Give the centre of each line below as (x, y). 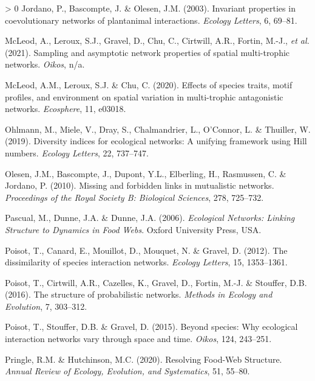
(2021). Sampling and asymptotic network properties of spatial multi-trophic (147, 52)
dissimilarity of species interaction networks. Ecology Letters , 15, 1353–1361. (146, 262)
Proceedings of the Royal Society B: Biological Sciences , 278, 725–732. (134, 197)
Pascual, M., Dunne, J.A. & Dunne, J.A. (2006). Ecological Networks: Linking (150, 218)
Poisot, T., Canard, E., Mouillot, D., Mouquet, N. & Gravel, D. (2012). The (146, 250)
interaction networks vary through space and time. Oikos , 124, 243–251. (138, 339)
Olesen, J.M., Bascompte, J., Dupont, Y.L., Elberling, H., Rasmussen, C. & (146, 173)
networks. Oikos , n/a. (45, 64)
